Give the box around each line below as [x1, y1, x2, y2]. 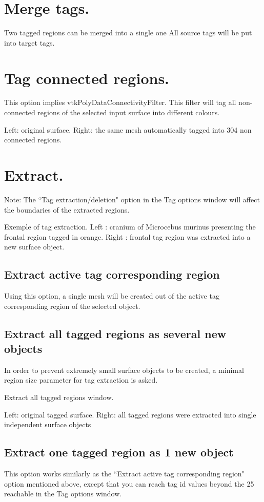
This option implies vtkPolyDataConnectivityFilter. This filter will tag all [4, 97, 236, 108]
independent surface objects [4, 419, 91, 430]
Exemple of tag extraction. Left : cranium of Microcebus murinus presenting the [4, 221, 256, 232]
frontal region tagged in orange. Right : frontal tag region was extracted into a [4, 231, 251, 242]
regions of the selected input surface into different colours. [37, 107, 220, 118]
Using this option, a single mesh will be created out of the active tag [4, 290, 219, 301]
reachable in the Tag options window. [4, 488, 122, 499]
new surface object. [4, 241, 65, 252]
